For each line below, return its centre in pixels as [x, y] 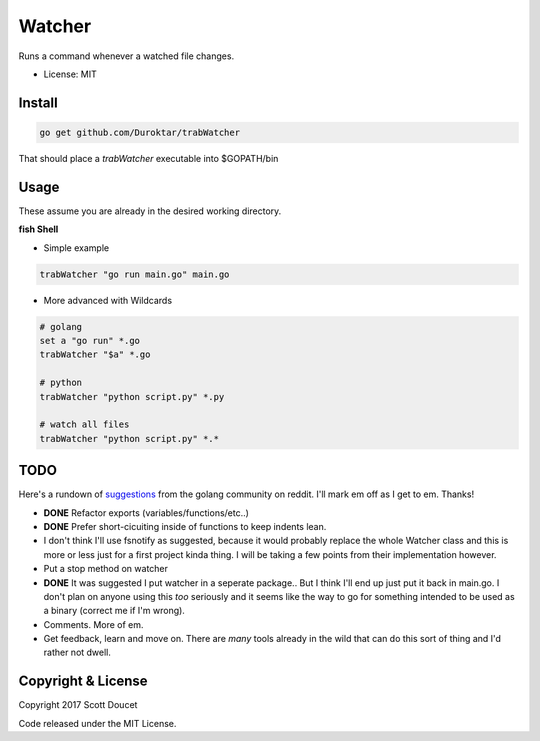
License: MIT [70, 74]
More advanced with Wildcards [108, 300]
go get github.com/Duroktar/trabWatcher [139, 132]
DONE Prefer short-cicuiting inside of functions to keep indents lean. [185, 526]
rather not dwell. [77, 652]
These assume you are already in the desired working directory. [150, 211]
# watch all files [84, 424]
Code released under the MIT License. [97, 723]
